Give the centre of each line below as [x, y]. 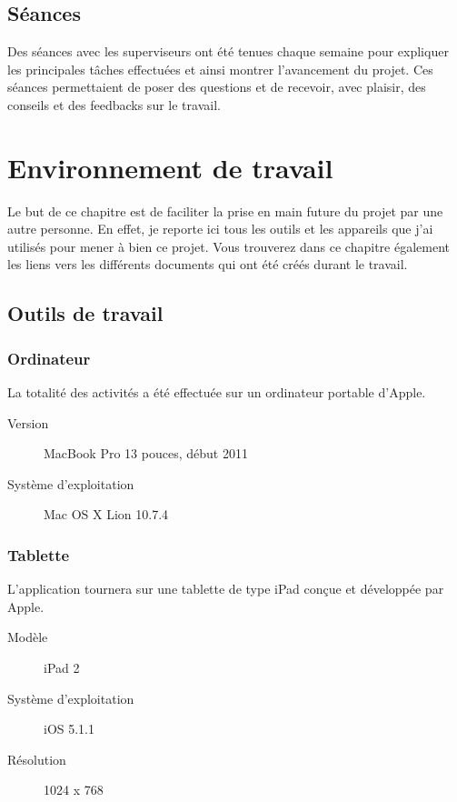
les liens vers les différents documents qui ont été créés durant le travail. [208, 264]
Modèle [28, 637]
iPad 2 [62, 668]
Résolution [37, 759]
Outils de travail [85, 313]
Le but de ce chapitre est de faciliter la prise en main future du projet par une [225, 211]
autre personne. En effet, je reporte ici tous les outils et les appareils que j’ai [220, 229]
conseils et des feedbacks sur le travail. [114, 104]
